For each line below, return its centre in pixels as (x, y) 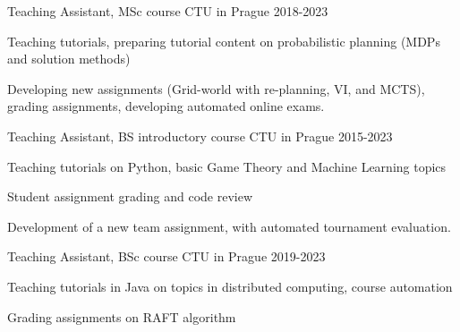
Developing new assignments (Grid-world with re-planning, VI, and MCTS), (216, 88)
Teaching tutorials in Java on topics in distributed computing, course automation (230, 286)
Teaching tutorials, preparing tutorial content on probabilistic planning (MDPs (224, 41)
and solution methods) (69, 59)
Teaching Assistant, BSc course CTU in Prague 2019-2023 (166, 256)
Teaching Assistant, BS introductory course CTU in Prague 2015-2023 (200, 136)
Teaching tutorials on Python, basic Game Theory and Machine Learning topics (227, 166)
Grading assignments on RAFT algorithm (122, 316)
